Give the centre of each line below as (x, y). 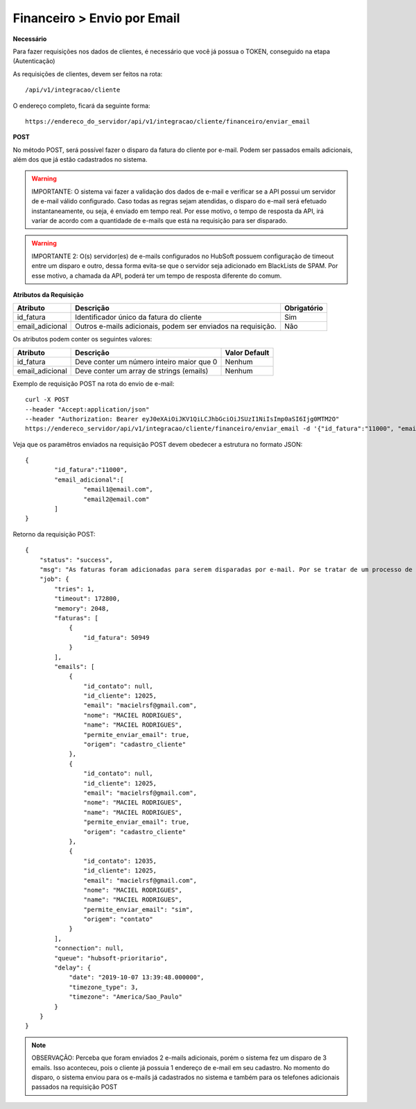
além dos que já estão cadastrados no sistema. (80, 160)
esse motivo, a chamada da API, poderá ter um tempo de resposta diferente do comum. (157, 276)
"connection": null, (89, 948)
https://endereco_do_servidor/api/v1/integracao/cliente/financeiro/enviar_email (168, 121)
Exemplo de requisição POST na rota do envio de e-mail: (94, 383)
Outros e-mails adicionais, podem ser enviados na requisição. (176, 326)
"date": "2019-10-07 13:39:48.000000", (137, 977)
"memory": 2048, (82, 608)
